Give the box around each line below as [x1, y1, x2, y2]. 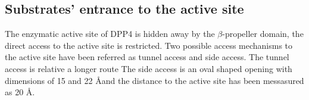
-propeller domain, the [222, 27, 304, 40]
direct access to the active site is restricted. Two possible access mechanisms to [5, 39, 293, 51]
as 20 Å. [5, 86, 35, 98]
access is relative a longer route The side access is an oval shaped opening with [5, 62, 292, 74]
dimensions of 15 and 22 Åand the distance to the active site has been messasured [5, 74, 304, 86]
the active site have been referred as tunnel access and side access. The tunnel [5, 51, 289, 63]
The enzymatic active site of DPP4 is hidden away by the [5, 27, 215, 40]
